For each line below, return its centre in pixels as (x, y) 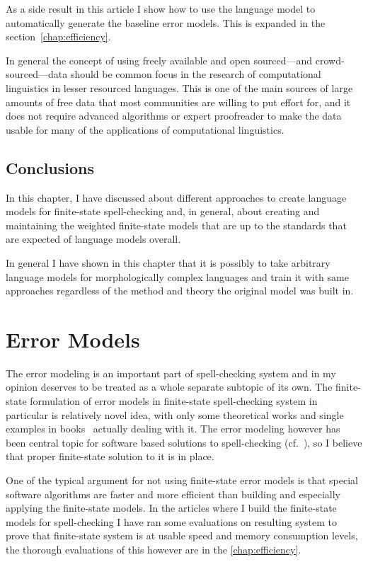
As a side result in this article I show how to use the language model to (161, 8)
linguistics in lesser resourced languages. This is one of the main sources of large (179, 87)
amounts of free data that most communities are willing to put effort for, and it (178, 102)
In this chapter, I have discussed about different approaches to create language (176, 197)
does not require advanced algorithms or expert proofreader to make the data (174, 116)
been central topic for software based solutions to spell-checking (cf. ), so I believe (184, 442)
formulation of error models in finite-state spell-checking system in (174, 401)
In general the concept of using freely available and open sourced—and (159, 60)
